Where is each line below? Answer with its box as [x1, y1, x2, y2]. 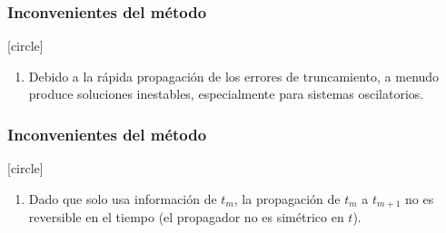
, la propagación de [233, 189, 341, 208]
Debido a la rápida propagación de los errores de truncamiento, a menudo [28, 66, 440, 85]
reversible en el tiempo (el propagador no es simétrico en [28, 208, 344, 227]
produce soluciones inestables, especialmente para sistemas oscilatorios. [28, 84, 424, 103]
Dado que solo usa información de [28, 189, 217, 208]
